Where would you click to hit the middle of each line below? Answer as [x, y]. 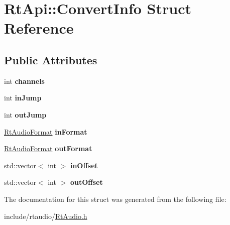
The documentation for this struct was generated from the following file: [115, 199]
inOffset [84, 165]
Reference [39, 28]
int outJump [25, 114]
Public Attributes [51, 60]
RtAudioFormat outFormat [48, 148]
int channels [24, 81]
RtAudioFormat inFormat [46, 131]
